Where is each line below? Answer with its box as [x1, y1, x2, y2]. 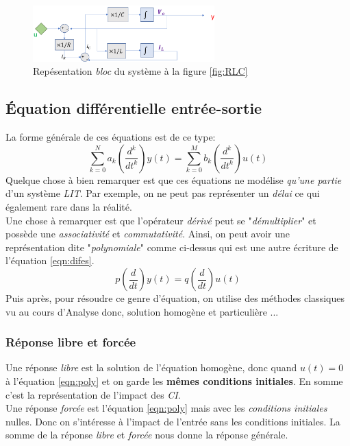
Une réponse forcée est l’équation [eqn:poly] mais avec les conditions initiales [5, 401, 327, 415]
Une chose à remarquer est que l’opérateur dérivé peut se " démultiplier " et [5, 213, 316, 227]
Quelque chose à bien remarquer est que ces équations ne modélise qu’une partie [5, 172, 342, 187]
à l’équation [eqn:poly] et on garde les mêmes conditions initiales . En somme [5, 374, 343, 388]
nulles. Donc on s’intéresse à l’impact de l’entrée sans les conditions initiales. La [5, 414, 340, 428]
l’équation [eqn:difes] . [5, 253, 95, 268]
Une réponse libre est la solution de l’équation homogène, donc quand [5, 360, 297, 375]
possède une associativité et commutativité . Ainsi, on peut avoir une [5, 226, 290, 241]
